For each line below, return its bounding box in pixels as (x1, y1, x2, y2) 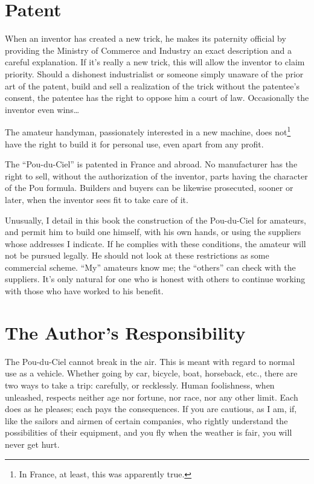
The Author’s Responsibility (5, 320, 246, 344)
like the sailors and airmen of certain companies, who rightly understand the (5, 414, 288, 427)
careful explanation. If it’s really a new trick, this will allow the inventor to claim (5, 56, 305, 68)
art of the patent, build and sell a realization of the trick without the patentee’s (5, 79, 300, 92)
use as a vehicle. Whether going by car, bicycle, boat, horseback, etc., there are (5, 367, 298, 379)
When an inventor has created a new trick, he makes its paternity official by (5, 32, 286, 45)
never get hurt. (5, 437, 60, 450)
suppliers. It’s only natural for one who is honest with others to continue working (5, 273, 306, 285)
